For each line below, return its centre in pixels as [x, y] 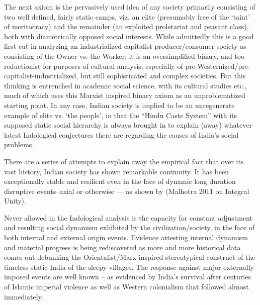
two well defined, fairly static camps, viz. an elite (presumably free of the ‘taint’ [127, 16]
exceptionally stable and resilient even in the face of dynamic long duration [120, 181]
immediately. [24, 296]
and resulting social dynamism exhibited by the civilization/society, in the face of [129, 227]
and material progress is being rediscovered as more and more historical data [122, 247]
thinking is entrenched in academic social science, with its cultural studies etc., [125, 85]
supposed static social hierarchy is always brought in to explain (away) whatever [128, 125]
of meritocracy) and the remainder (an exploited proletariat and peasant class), [126, 26]
